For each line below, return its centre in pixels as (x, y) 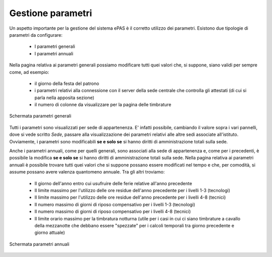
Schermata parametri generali (40, 116)
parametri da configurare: (36, 35)
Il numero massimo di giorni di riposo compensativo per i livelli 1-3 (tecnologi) (115, 204)
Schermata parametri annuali (40, 244)
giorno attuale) (50, 233)
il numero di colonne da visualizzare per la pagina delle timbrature (103, 105)
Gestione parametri (51, 13)
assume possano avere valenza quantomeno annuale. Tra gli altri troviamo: (87, 172)
